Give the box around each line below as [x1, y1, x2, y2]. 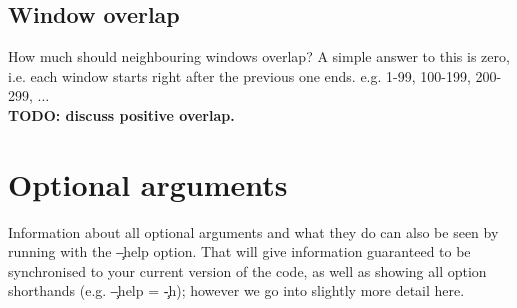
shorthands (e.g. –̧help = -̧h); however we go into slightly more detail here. [8, 280, 465, 301]
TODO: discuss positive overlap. [8, 104, 235, 125]
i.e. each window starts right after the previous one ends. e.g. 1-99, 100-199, [8, 65, 471, 86]
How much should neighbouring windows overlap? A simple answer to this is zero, [8, 46, 510, 67]
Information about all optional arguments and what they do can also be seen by [8, 221, 499, 242]
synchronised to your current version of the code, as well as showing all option [8, 260, 487, 281]
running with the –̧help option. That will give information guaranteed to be [8, 241, 471, 262]
